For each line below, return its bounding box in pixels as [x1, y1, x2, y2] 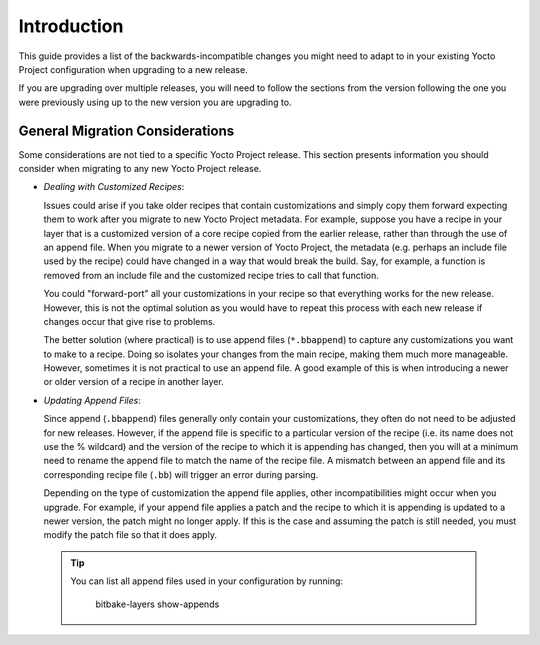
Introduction [18, 15, 124, 37]
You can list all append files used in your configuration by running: [70, 575, 344, 587]
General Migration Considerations [18, 122, 235, 139]
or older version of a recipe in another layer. [43, 376, 224, 388]
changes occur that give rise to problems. [43, 315, 216, 327]
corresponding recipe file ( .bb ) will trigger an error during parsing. [43, 468, 319, 480]
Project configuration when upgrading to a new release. [18, 63, 249, 75]
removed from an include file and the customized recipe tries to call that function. [43, 269, 380, 281]
